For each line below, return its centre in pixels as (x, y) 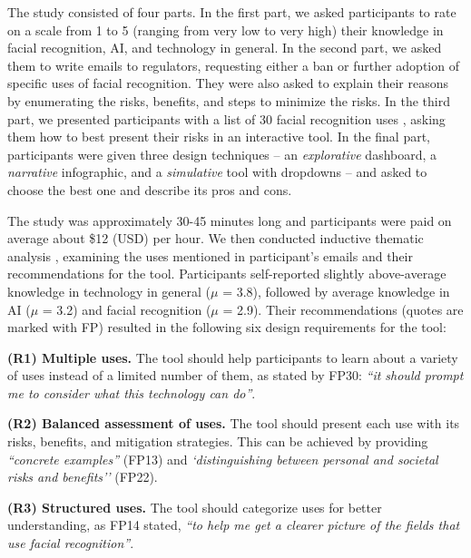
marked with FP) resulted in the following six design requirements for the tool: (227, 327)
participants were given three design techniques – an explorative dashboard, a (222, 154)
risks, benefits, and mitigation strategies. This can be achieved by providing (218, 441)
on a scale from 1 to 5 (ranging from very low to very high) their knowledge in (226, 29)
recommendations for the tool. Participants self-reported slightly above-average (227, 274)
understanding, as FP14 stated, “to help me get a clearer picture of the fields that (234, 525)
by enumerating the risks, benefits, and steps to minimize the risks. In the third (229, 100)
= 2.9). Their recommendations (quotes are (343, 309)
